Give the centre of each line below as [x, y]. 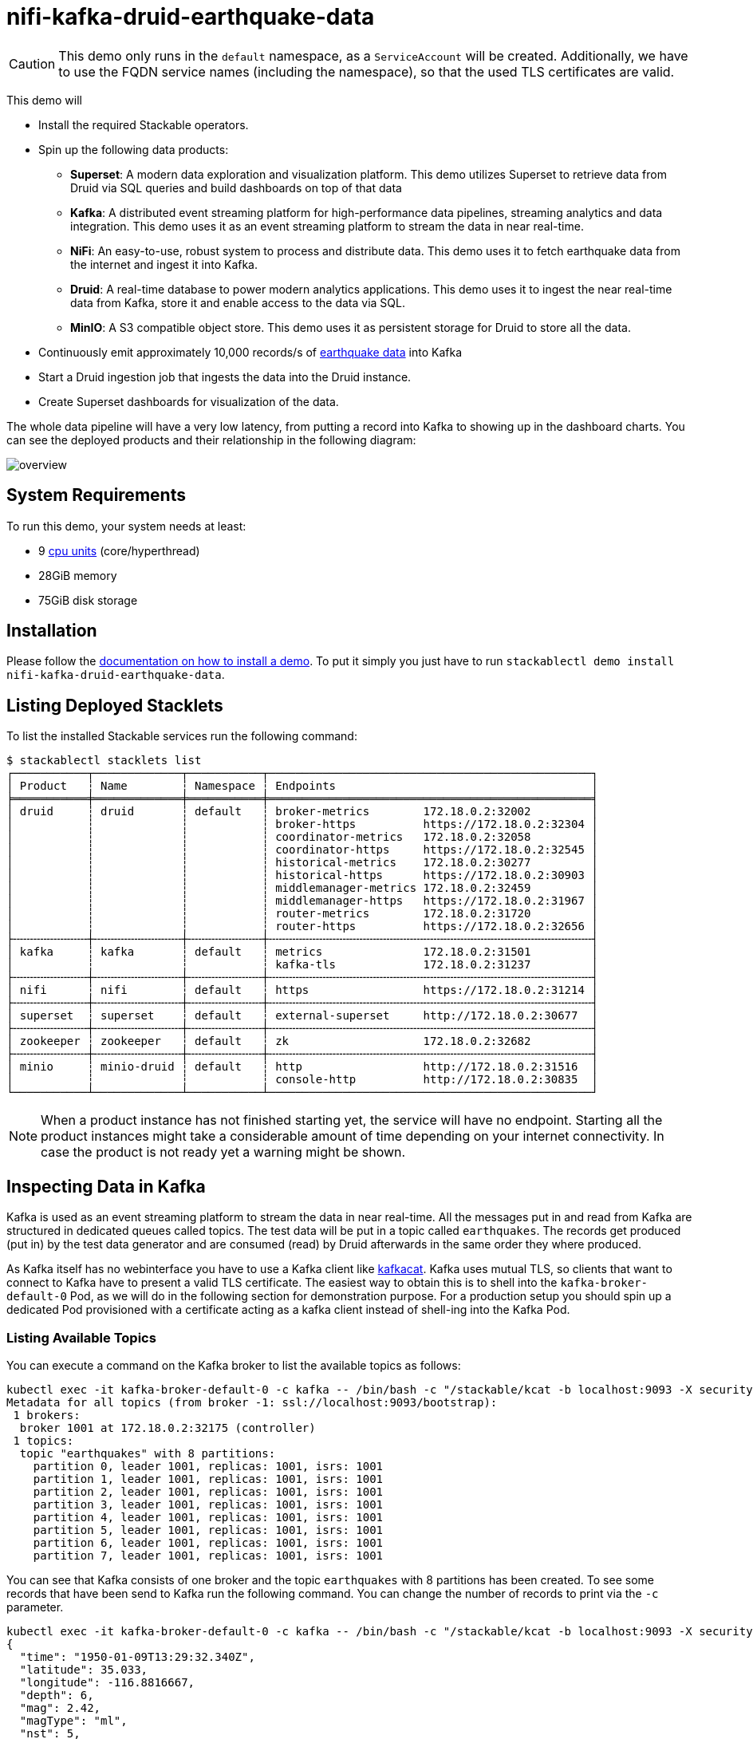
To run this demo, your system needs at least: [126, 526]
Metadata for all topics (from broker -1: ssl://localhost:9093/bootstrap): [252, 1402]
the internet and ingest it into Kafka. [164, 264]
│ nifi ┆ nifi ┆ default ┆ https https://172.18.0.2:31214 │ [302, 990]
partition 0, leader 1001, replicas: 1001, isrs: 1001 [208, 1466]
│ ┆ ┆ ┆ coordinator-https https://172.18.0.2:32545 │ [302, 850]
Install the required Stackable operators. [144, 124]
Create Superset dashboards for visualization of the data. [189, 401]
